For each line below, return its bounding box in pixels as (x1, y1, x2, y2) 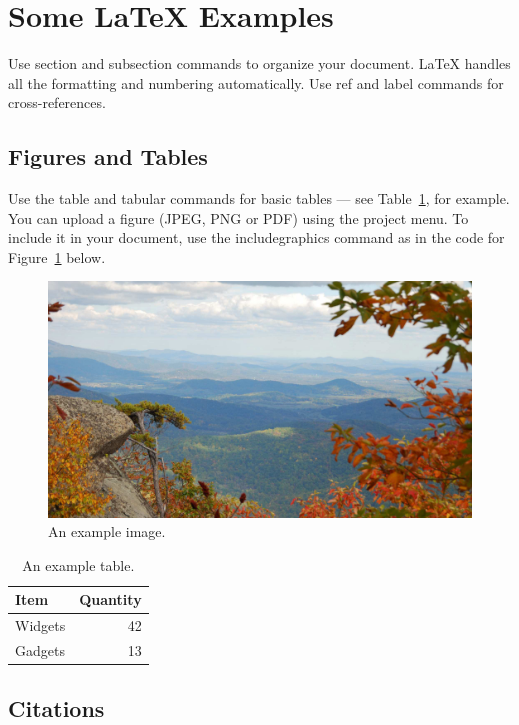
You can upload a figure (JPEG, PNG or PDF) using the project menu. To (8, 207, 469, 228)
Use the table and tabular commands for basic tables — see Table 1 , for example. (8, 188, 510, 209)
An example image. (48, 521, 166, 542)
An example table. (22, 554, 135, 575)
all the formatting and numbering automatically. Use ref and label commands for (8, 72, 504, 93)
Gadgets (15, 639, 65, 660)
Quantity (79, 589, 142, 610)
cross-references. (8, 92, 106, 113)
